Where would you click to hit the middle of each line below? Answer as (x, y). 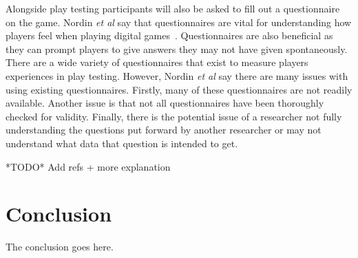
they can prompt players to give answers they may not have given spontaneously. (177, 49)
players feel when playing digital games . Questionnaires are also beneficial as (169, 35)
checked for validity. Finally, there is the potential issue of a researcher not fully (174, 116)
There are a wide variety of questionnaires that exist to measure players (157, 62)
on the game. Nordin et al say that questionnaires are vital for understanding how (179, 22)
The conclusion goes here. (60, 247)
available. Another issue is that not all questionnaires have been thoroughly (165, 103)
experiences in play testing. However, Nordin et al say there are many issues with (177, 75)
